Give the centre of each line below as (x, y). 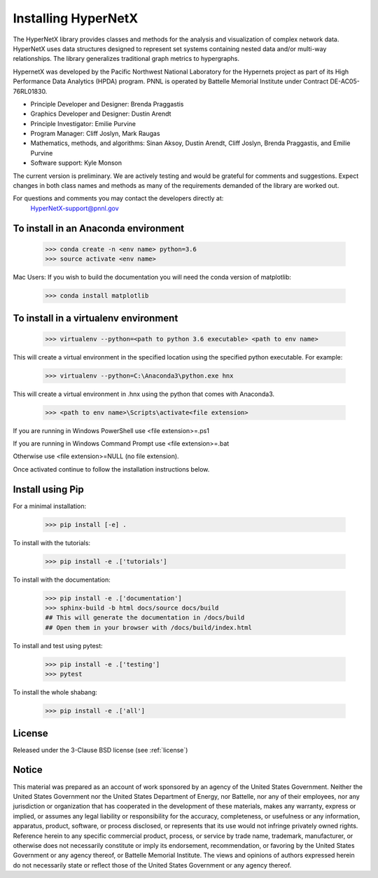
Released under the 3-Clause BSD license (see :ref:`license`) (100, 750)
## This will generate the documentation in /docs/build (145, 618)
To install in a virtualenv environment (96, 318)
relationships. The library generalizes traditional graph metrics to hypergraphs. (126, 59)
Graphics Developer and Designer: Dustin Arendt (101, 114)
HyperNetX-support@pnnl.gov (75, 208)
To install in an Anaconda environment (99, 228)
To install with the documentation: (62, 579)
